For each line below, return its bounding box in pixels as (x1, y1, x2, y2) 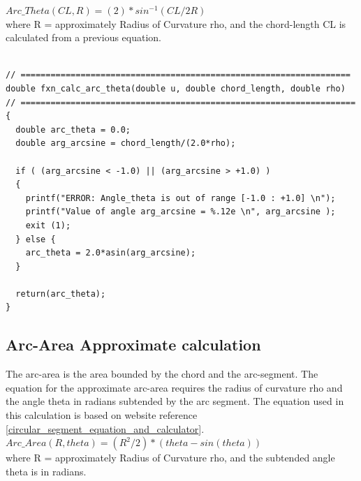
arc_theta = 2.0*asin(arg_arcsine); (25, 248, 196, 258)
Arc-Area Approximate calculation (6, 334, 261, 355)
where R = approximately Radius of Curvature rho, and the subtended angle (6, 450, 335, 465)
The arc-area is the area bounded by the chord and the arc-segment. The (6, 367, 318, 381)
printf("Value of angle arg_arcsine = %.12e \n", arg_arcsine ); (25, 207, 336, 217)
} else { (15, 234, 56, 244)
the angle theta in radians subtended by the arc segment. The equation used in (6, 394, 344, 408)
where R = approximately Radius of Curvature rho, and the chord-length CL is (6, 16, 346, 31)
